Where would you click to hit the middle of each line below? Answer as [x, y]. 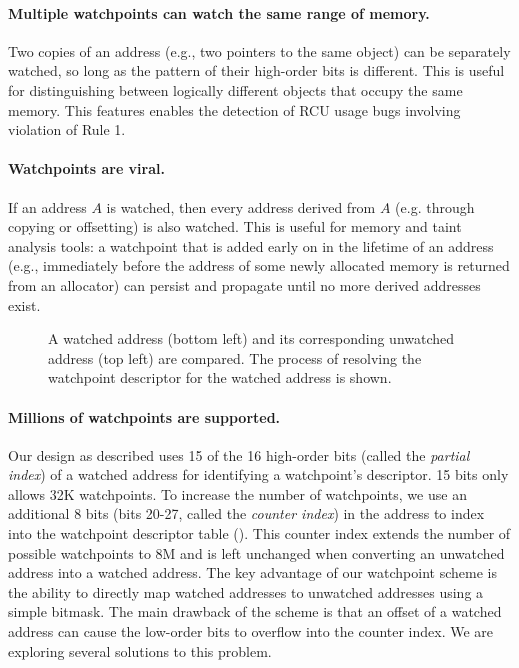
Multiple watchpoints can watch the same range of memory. [219, 12]
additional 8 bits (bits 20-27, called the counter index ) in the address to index [246, 513]
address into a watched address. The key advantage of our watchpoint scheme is [252, 572]
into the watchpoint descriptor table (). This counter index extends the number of [259, 533]
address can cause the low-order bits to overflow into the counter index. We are [251, 631]
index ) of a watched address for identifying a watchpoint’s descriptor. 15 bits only [258, 474]
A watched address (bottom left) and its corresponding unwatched [251, 338]
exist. [24, 304]
